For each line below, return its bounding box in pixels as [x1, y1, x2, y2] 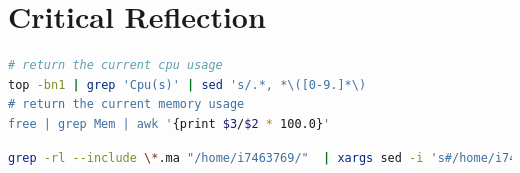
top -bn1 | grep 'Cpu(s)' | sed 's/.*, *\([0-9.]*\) [8, 77, 367, 92]
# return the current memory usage [8, 97, 245, 112]
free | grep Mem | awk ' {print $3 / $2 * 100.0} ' [8, 116, 331, 131]
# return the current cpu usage [8, 58, 223, 73]
